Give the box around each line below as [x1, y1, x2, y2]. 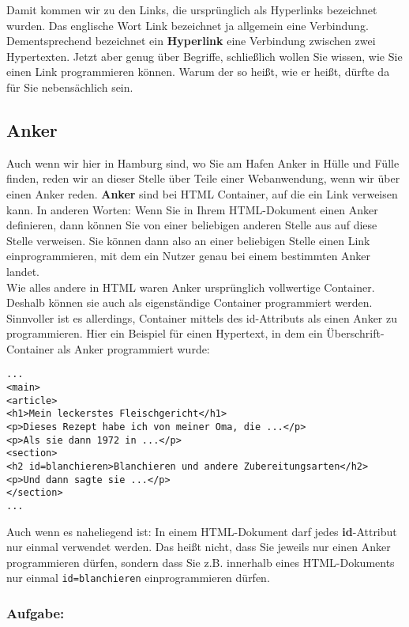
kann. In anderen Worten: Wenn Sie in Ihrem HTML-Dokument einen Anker [6, 201, 378, 217]
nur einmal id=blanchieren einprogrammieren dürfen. [6, 569, 270, 586]
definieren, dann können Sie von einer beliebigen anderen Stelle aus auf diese [6, 217, 377, 233]
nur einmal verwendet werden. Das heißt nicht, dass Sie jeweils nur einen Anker [6, 538, 391, 555]
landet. [6, 263, 40, 279]
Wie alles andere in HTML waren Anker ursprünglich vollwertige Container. [6, 278, 375, 295]
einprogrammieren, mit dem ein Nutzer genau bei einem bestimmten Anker [6, 247, 371, 264]
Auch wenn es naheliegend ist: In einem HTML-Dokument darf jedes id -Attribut [6, 523, 397, 539]
